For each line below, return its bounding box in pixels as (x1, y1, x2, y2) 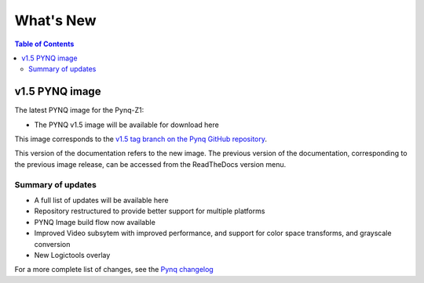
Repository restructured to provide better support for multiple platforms (34, 206, 265, 216)
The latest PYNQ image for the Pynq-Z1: (14, 106, 144, 115)
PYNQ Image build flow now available (34, 217, 156, 227)
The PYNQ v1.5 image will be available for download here (34, 120, 219, 129)
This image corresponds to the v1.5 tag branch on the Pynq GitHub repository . (14, 134, 267, 144)
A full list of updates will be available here (34, 195, 169, 205)
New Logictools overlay (34, 250, 111, 259)
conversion (34, 239, 71, 249)
